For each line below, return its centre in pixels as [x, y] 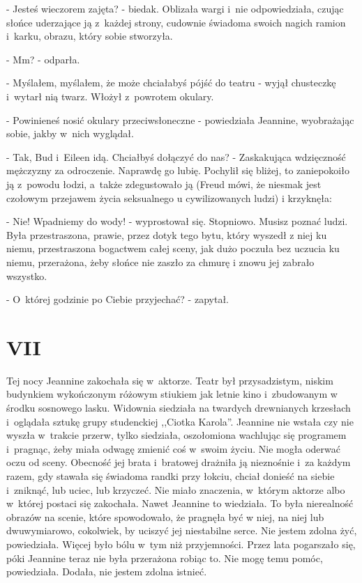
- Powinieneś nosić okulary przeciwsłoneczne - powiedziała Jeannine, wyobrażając [180, 119]
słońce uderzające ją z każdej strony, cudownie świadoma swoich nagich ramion [176, 22]
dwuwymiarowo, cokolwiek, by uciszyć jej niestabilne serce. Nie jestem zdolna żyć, [182, 530]
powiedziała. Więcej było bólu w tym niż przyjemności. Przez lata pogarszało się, [181, 544]
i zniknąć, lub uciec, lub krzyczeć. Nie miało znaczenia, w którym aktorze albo [176, 489]
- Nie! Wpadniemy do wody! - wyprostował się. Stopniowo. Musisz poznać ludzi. [177, 221]
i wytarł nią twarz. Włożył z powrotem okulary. [110, 96]
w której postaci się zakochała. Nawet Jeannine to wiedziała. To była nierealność [180, 503]
